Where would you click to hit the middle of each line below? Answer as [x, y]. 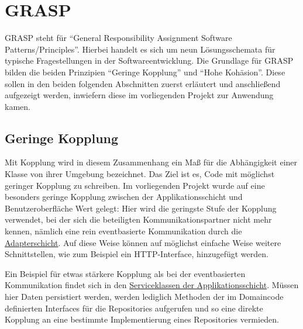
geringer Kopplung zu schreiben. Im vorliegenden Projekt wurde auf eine [135, 185]
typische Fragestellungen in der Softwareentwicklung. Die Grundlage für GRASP [149, 60]
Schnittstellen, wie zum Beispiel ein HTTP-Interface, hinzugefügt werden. [137, 254]
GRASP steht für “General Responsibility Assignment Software [118, 38]
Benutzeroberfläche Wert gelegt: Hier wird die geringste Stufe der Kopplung [141, 208]
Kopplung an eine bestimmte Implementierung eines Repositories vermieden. [142, 319]
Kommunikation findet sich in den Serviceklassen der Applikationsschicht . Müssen [152, 285]
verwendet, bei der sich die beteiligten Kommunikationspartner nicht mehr [138, 219]
